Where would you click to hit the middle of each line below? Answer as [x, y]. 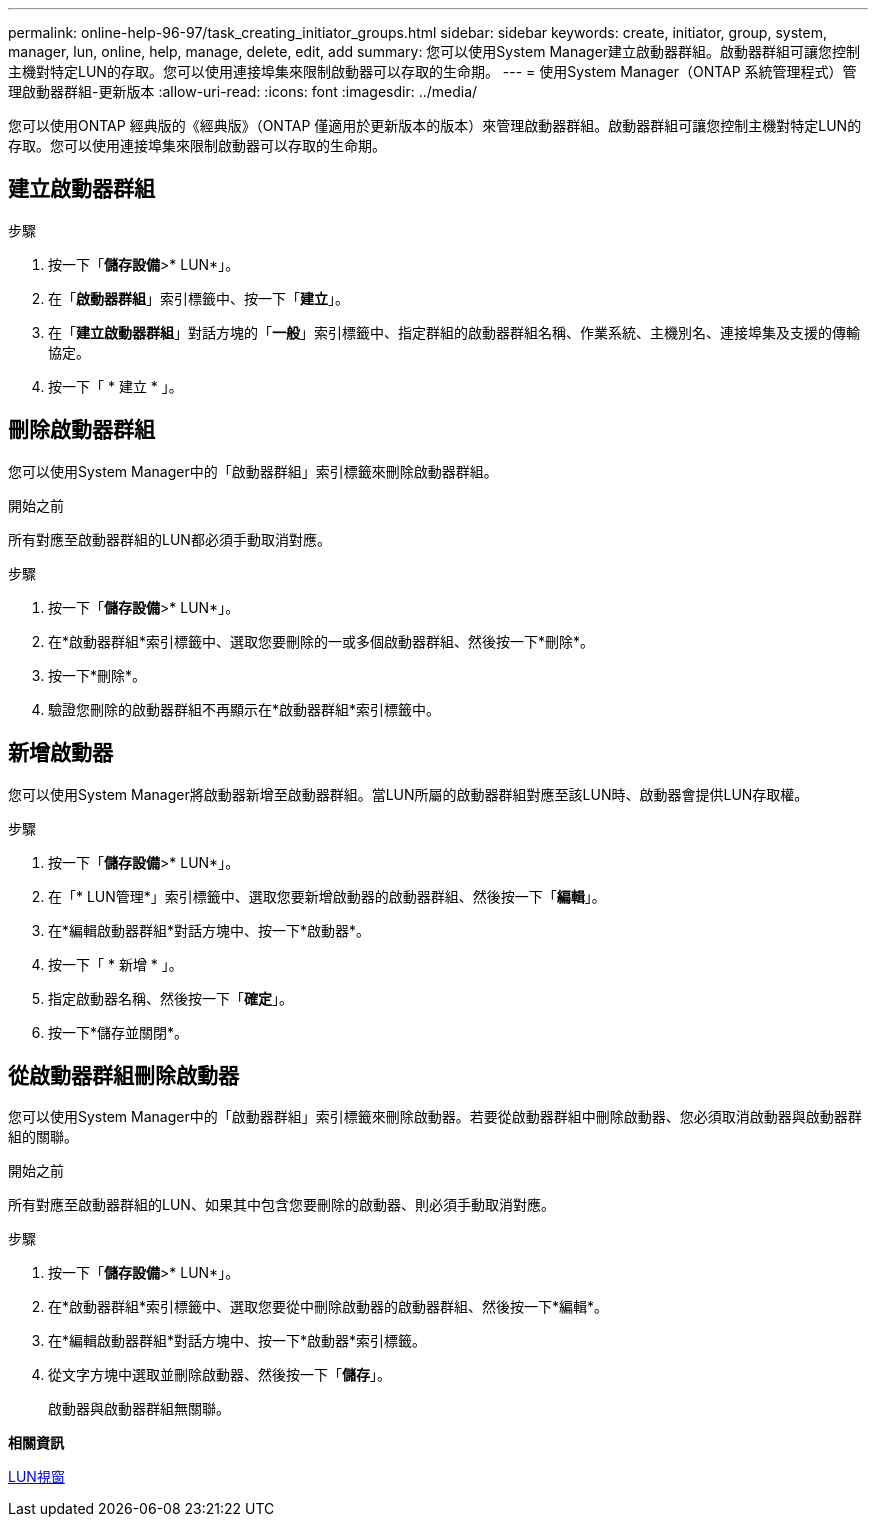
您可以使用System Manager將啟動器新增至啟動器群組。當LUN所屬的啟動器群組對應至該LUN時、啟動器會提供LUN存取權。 [408, 794]
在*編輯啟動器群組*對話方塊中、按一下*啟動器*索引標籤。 [237, 1341]
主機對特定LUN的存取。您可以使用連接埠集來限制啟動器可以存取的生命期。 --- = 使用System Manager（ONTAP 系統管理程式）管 [432, 71]
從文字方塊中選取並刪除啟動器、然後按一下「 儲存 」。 [219, 1375]
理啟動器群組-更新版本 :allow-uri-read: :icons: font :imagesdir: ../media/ [243, 91]
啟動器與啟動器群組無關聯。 [139, 1409]
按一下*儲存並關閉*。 [118, 1032]
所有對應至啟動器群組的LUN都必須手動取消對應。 [169, 539]
